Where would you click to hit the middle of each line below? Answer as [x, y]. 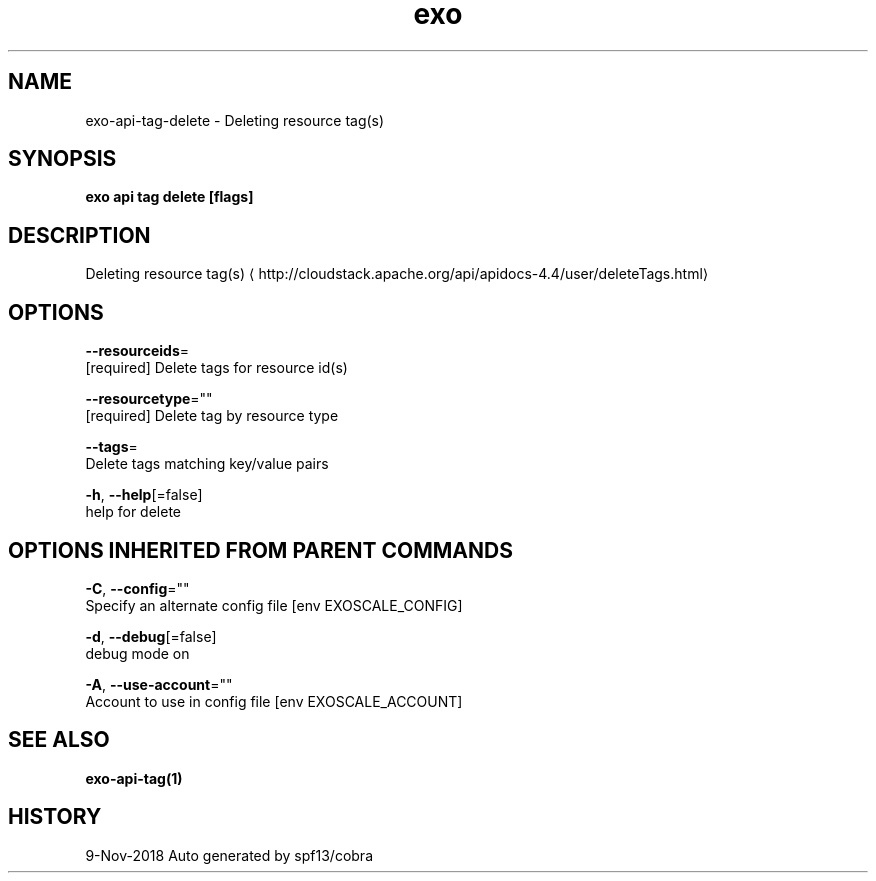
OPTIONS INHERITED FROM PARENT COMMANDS [260, 550]
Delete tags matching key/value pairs [207, 464]
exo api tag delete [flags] [169, 197]
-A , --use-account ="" [159, 684]
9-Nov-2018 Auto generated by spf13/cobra [229, 855]
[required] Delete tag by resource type [212, 416]
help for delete [133, 512]
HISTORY [55, 817]
